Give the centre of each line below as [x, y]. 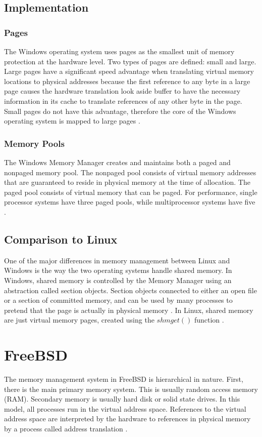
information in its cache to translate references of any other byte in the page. [123, 101]
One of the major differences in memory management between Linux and [117, 260]
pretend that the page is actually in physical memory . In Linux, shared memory [129, 310]
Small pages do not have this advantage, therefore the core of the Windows [120, 111]
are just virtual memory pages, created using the [79, 320]
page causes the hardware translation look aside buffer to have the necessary [122, 91]
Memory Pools [34, 143]
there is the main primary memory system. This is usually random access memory [131, 389]
